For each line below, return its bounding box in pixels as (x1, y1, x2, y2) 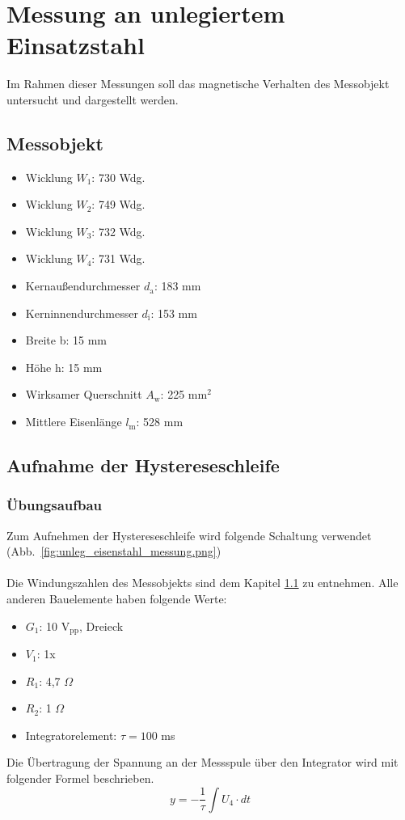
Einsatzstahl (6, 28, 145, 61)
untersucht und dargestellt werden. (6, 91, 179, 108)
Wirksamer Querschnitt (25, 386, 142, 403)
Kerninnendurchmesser (25, 304, 138, 321)
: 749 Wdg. (91, 196, 146, 213)
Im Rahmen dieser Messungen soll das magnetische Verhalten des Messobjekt (6, 75, 390, 92)
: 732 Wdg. (91, 222, 146, 239)
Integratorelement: (25, 726, 117, 743)
